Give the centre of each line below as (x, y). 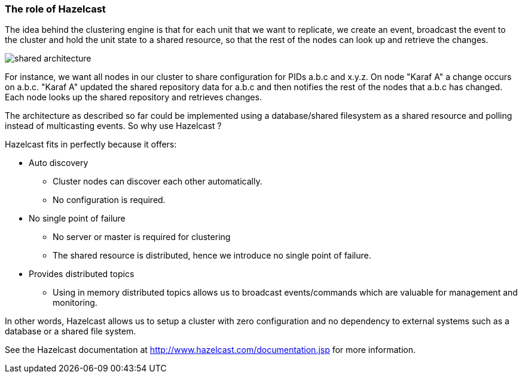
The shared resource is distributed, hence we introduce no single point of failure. (212, 256)
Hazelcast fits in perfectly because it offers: (91, 145)
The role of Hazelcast (55, 9)
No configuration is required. (109, 200)
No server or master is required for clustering (142, 237)
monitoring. (75, 303)
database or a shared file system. (71, 331)
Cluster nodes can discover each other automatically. (158, 182)
